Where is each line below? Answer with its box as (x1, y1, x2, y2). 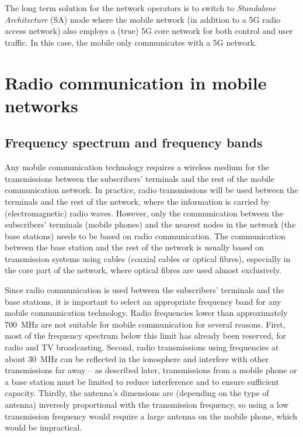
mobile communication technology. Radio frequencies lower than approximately (5, 307, 288, 319)
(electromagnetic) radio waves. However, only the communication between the (5, 207, 283, 219)
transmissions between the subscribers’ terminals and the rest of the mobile (5, 172, 274, 184)
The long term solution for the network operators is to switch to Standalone (5, 2, 276, 13)
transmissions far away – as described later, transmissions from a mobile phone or (5, 364, 297, 376)
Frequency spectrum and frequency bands (5, 133, 263, 152)
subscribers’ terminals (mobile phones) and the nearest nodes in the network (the (5, 218, 296, 230)
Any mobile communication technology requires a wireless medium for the (5, 161, 270, 173)
